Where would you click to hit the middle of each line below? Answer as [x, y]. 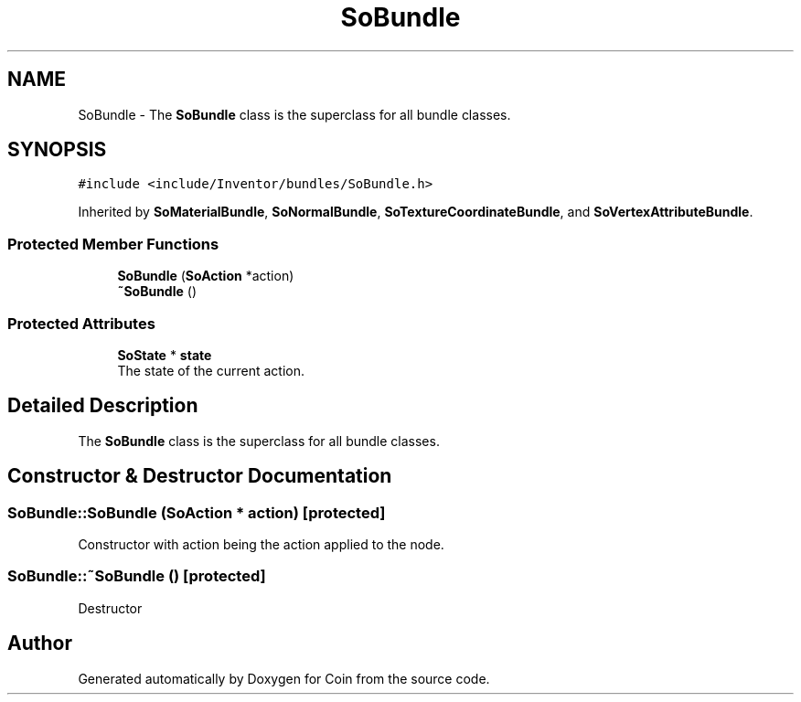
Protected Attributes [81, 323]
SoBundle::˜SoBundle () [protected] [137, 576]
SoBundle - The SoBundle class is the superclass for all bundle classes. [294, 114]
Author [40, 643]
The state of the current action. [211, 370]
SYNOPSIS [57, 150]
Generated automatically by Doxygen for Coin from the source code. [284, 678]
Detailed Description [103, 406]
